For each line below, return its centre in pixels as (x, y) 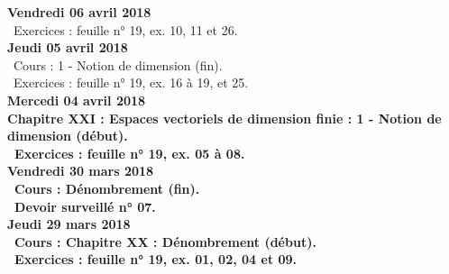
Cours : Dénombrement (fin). (107, 188)
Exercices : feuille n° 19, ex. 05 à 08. (130, 153)
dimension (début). (68, 136)
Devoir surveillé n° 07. (85, 206)
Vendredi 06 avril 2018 (79, 12)
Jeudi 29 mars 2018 (69, 224)
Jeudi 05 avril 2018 (68, 47)
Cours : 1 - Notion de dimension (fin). (118, 64)
